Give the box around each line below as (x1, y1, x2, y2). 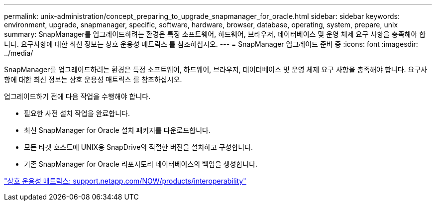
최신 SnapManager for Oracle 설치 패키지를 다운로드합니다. (24, 126, 211, 134)
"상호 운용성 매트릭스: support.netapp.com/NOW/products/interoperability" (4, 177, 246, 185)
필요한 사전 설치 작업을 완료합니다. (24, 109, 130, 117)
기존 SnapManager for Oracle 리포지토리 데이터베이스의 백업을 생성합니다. (24, 160, 258, 168)
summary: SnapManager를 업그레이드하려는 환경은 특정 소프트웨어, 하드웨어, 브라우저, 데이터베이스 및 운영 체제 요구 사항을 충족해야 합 (4, 30, 426, 38)
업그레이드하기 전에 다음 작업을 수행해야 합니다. (4, 92, 151, 101)
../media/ (4, 49, 33, 57)
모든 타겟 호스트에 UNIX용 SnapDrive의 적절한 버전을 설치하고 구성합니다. (24, 143, 253, 151)
